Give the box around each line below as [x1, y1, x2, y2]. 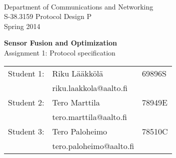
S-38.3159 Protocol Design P [4, 11, 91, 21]
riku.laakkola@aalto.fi [52, 81, 127, 93]
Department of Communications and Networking [4, 1, 153, 11]
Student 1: [8, 67, 44, 79]
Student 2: [8, 96, 44, 108]
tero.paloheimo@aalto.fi [52, 139, 134, 151]
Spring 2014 [4, 20, 40, 31]
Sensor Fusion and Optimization [4, 37, 117, 48]
